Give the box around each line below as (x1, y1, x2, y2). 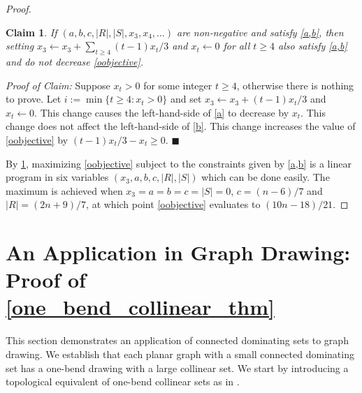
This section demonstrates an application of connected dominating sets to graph (6, 333, 349, 348)
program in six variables (6, 170, 109, 184)
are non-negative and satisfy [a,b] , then (177, 24, 344, 39)
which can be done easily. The (201, 170, 330, 184)
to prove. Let (6, 91, 61, 106)
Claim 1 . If (6, 24, 57, 39)
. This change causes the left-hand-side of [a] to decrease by (34, 105, 289, 119)
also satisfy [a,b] (278, 38, 347, 53)
